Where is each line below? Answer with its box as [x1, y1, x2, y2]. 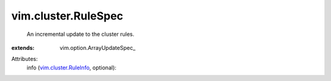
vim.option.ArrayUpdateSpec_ [59, 44, 136, 51]
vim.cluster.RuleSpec [11, 9, 124, 23]
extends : [11, 44, 35, 51]
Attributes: [11, 55, 38, 63]
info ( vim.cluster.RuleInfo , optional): [26, 64, 116, 71]
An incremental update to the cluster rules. [26, 30, 135, 38]
